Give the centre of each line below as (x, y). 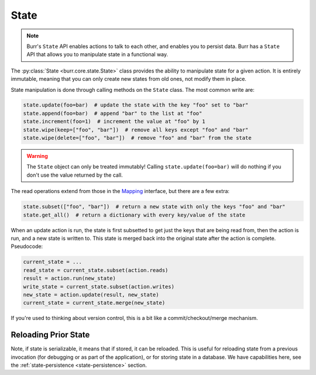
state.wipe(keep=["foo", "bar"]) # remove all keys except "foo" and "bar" (136, 130)
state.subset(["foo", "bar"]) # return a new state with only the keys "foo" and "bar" (154, 207)
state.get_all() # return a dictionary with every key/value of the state (134, 215)
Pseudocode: (27, 246)
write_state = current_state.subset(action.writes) (99, 286)
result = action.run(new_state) (70, 278)
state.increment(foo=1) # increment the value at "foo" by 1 (114, 122)
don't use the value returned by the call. (75, 175)
